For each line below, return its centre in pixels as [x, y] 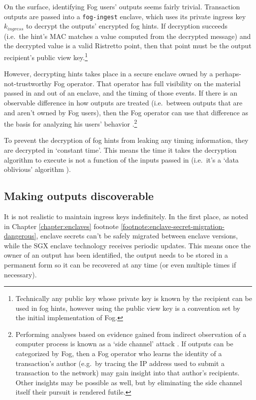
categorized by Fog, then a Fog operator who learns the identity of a [119, 353]
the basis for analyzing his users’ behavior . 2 [71, 123]
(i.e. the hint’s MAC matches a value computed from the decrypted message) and [128, 36]
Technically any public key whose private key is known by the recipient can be [134, 298]
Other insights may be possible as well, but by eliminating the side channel [129, 382]
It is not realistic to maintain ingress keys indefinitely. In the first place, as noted [126, 216]
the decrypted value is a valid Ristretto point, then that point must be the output [128, 46]
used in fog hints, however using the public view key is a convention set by [128, 308]
